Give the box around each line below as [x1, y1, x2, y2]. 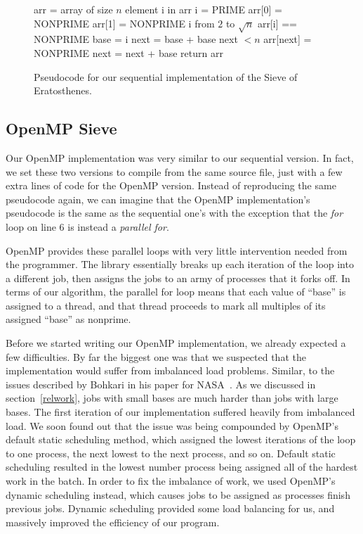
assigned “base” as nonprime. [6, 312, 131, 326]
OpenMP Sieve [6, 117, 117, 139]
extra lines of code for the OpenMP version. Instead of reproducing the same [6, 178, 336, 193]
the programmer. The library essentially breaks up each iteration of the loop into [6, 257, 354, 272]
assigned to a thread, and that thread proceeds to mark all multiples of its [6, 298, 326, 312]
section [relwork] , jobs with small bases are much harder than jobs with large [6, 390, 338, 405]
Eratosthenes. [34, 83, 92, 98]
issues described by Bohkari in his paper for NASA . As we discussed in [6, 376, 316, 391]
